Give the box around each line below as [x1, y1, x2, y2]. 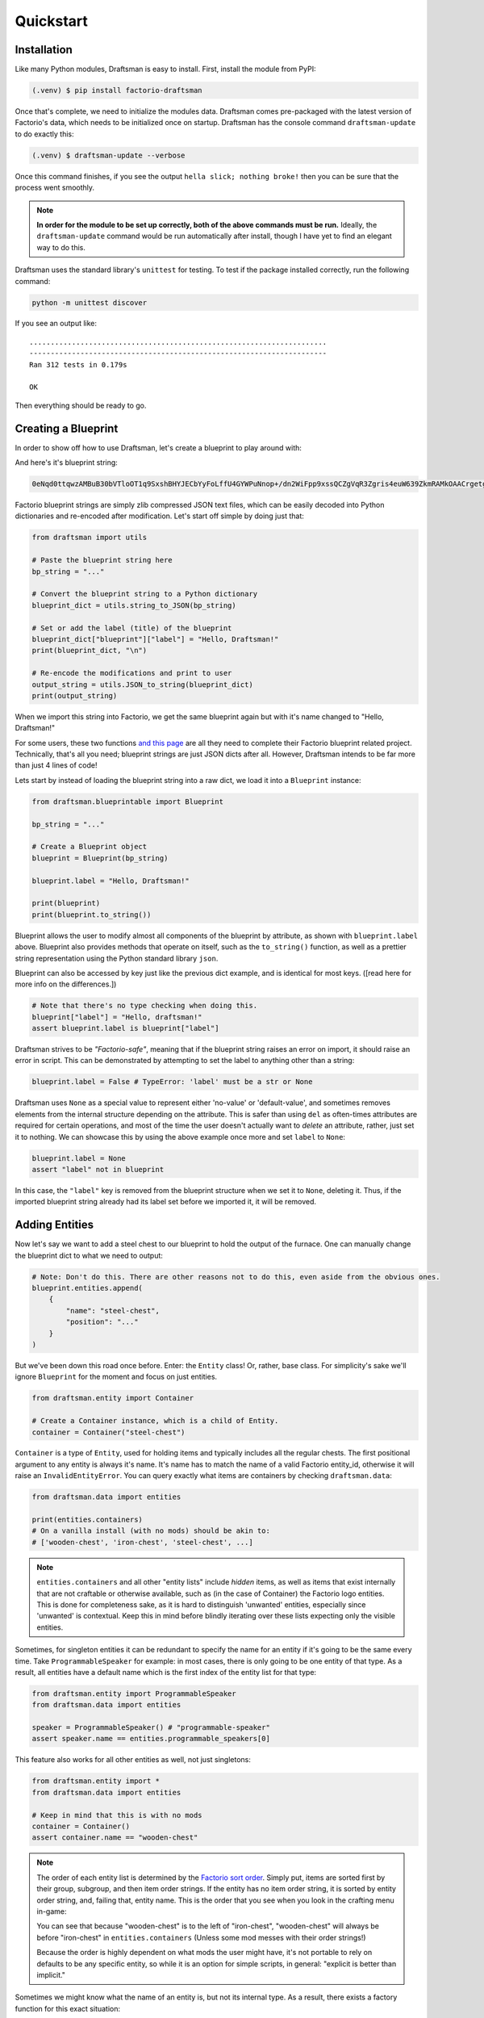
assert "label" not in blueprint [31, 1165, 165, 1174]
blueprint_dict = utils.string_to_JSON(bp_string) [31, 601, 237, 609]
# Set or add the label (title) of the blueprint [31, 623, 232, 633]
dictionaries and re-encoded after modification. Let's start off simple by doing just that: [15, 511, 304, 521]
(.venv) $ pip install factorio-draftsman [31, 86, 202, 95]
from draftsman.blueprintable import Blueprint [31, 797, 223, 806]
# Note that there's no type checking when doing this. [31, 1001, 258, 1011]
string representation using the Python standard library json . [15, 953, 219, 963]
